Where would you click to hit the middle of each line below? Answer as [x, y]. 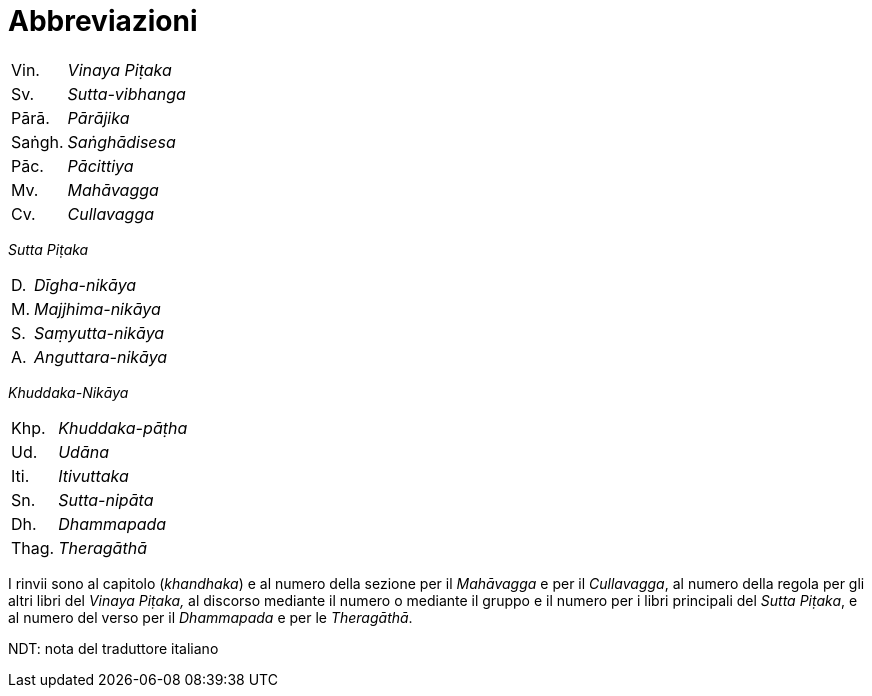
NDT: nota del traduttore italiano [113, 648]
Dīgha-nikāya [85, 284]
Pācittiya [100, 165]
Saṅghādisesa [121, 141]
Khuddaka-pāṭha [123, 427]
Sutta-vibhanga [126, 93]
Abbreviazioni [103, 21]
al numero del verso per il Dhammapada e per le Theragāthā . [210, 617]
